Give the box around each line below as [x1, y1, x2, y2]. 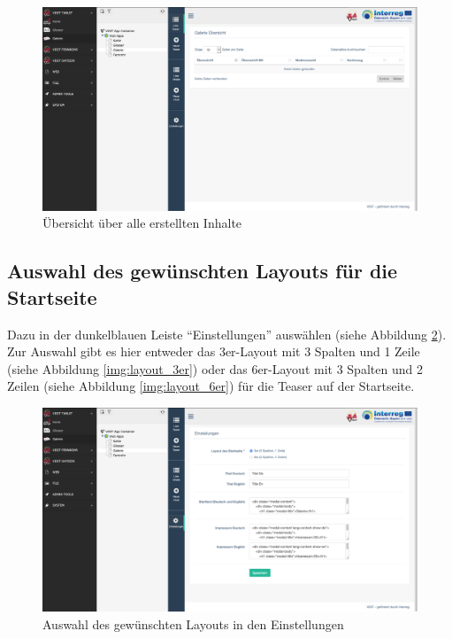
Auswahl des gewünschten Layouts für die [7, 257, 398, 284]
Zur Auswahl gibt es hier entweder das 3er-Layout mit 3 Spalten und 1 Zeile [7, 342, 420, 361]
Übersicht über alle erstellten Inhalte [42, 214, 242, 232]
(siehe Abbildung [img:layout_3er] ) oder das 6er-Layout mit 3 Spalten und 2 [7, 359, 423, 378]
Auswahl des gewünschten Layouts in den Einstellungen [42, 614, 344, 633]
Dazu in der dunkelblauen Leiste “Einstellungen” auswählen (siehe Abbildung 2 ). [7, 324, 447, 343]
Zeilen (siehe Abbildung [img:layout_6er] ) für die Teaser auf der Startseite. [7, 377, 415, 395]
